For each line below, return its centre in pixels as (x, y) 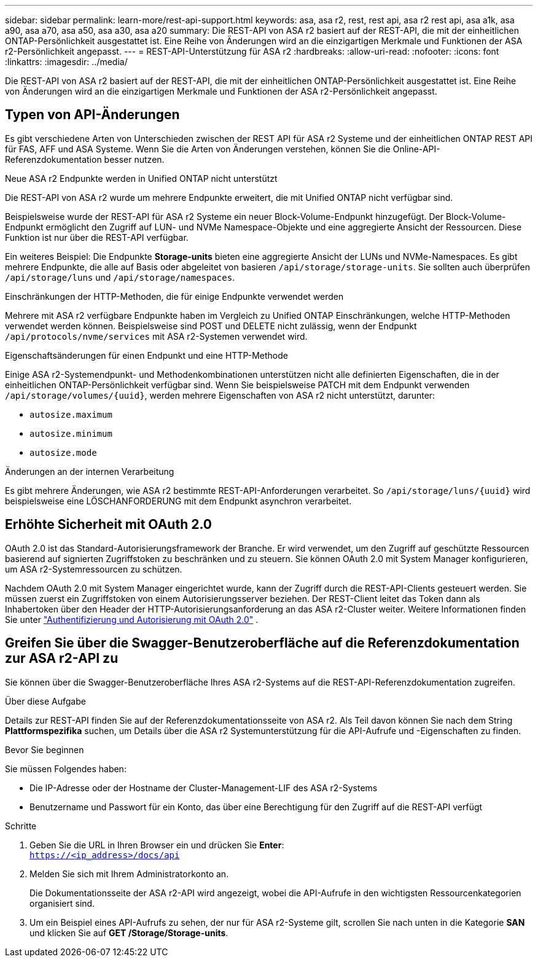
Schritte (21, 826)
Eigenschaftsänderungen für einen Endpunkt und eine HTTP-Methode (146, 355)
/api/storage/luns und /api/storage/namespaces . (120, 277)
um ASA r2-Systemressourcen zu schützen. (94, 569)
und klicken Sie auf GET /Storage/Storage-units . (129, 933)
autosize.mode (63, 452)
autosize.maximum (71, 414)
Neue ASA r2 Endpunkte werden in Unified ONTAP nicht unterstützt (141, 178)
